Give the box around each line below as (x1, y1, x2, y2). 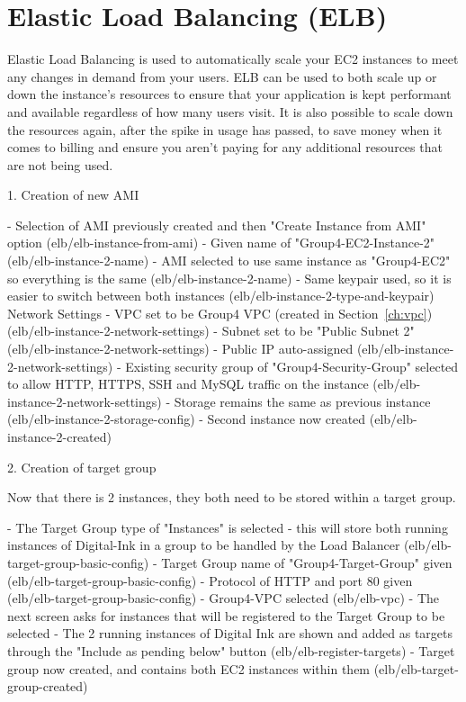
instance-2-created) (7, 427, 112, 445)
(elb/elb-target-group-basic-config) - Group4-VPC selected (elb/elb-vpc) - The (7, 589, 440, 607)
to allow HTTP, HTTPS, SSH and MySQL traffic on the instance (7, 374, 369, 393)
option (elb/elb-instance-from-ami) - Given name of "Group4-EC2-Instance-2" (7, 233, 435, 252)
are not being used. (7, 155, 113, 174)
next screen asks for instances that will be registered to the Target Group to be (7, 606, 445, 625)
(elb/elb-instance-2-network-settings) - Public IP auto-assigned (7, 339, 354, 358)
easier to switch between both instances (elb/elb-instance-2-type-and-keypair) (7, 286, 435, 305)
